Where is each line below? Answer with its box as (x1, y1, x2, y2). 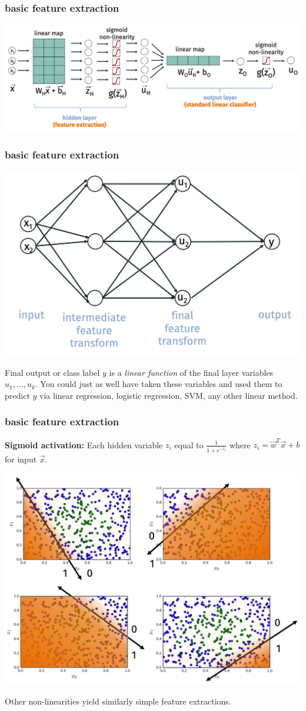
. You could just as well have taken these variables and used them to (35, 378, 282, 390)
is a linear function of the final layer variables (109, 366, 274, 378)
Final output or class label (5, 366, 100, 378)
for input (5, 452, 37, 465)
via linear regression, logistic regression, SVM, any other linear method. (39, 389, 298, 401)
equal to (174, 438, 204, 451)
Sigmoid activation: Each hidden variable (5, 438, 163, 451)
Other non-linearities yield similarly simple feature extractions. (5, 695, 231, 707)
